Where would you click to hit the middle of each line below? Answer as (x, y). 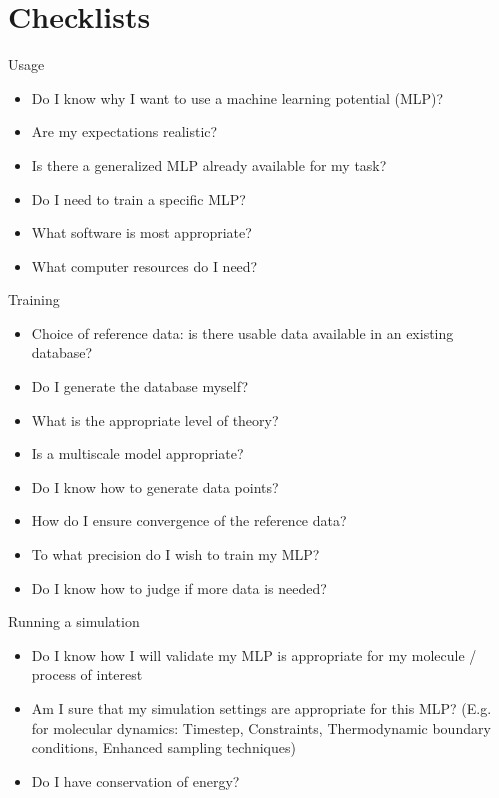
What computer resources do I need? (144, 265)
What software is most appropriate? (141, 232)
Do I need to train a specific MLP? (138, 198)
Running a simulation (74, 621)
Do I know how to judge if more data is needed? (179, 587)
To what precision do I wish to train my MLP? (175, 554)
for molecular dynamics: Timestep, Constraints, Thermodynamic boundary (261, 727)
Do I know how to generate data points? (155, 486)
